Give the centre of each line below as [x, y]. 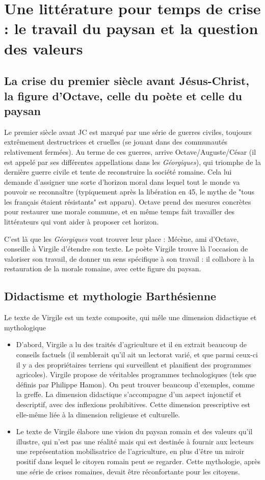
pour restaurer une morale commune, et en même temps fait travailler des [119, 211]
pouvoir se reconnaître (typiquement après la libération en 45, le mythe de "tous [129, 192]
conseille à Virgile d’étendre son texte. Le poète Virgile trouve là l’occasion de [126, 249]
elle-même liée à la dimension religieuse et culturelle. [98, 414]
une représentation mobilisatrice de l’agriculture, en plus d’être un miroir [130, 451]
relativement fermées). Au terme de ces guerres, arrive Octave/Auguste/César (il [130, 151]
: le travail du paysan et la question [131, 28]
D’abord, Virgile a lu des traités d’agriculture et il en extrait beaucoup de [131, 344]
